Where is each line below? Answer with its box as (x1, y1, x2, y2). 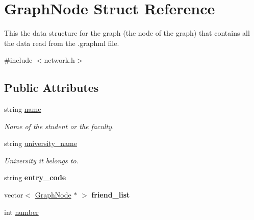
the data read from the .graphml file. (4, 37, 119, 48)
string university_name (4, 138, 77, 149)
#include (4, 55, 33, 65)
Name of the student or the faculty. (4, 120, 114, 131)
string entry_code (4, 172, 66, 183)
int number (4, 206, 39, 217)
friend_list (91, 189, 130, 200)
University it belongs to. (4, 155, 79, 165)
